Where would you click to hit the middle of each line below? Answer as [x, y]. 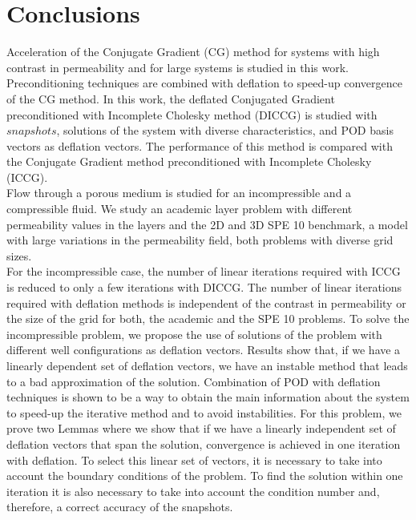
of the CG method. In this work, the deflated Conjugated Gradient [171, 98]
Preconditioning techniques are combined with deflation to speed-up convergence [204, 83]
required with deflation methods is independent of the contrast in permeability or [206, 302]
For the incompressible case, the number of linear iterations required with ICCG [204, 271]
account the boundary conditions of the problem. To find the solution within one [205, 476]
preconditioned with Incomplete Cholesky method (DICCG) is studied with [192, 114]
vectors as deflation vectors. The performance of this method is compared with [200, 145]
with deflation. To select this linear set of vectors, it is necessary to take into [194, 460]
